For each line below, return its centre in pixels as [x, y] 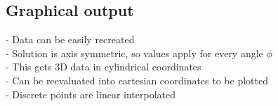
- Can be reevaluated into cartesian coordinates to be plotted [137, 80]
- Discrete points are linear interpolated [91, 94]
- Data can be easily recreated [70, 39]
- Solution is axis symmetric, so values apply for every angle [134, 53]
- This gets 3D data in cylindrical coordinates [104, 67]
